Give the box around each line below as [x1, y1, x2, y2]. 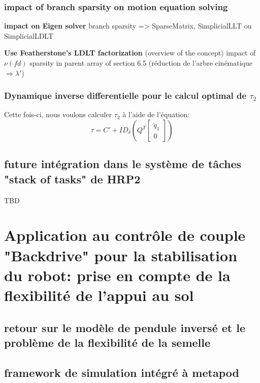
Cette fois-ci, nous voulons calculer [4, 109, 112, 120]
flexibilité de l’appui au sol [4, 284, 194, 305]
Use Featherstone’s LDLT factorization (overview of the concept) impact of [4, 47, 256, 58]
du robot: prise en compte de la [4, 264, 231, 285]
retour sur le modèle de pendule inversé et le [4, 319, 246, 335]
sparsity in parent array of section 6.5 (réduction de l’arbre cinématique [29, 58, 253, 68]
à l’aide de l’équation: [122, 109, 190, 120]
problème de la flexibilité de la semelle [4, 334, 211, 350]
